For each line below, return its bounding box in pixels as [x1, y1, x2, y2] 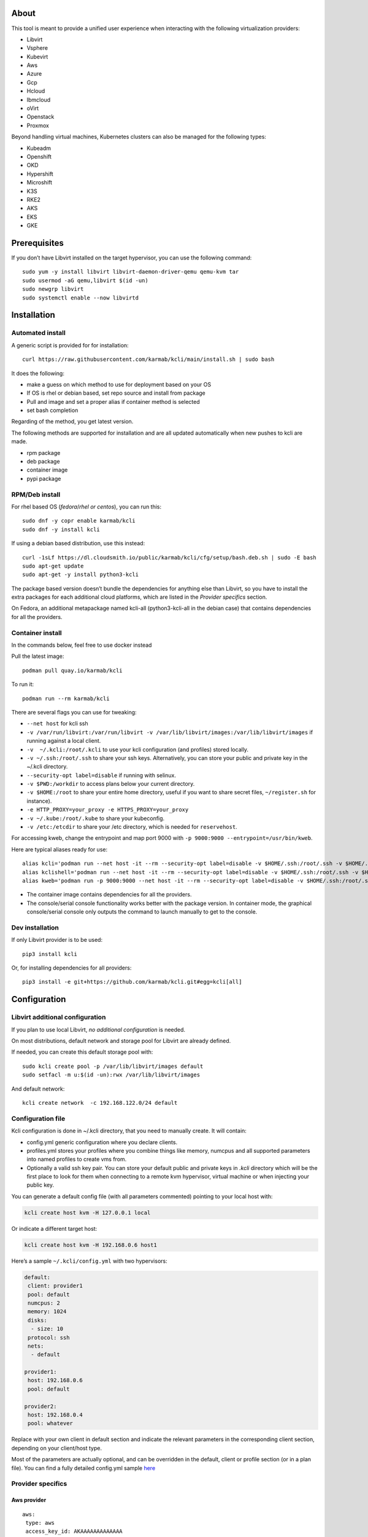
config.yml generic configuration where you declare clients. [26, 1138, 178, 1146]
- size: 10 [31, 1326, 64, 1332]
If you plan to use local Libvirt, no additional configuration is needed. [11, 1025, 186, 1033]
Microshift [26, 179, 52, 186]
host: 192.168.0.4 [28, 1412, 83, 1418]
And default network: [11, 1085, 65, 1092]
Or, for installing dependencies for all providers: [11, 964, 132, 971]
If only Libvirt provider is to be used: [11, 936, 103, 944]
